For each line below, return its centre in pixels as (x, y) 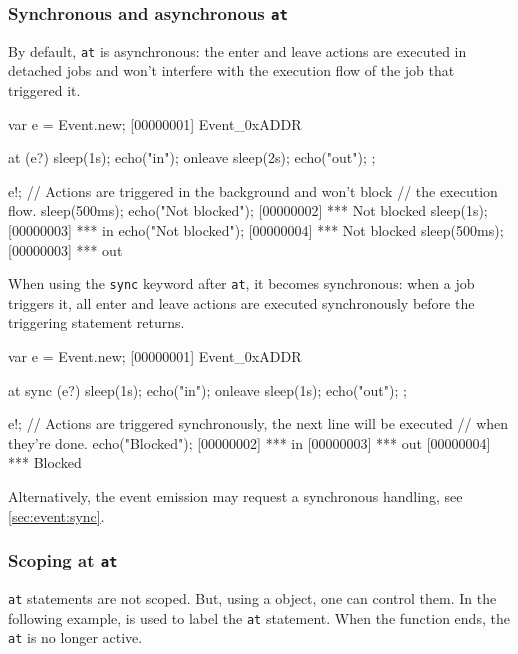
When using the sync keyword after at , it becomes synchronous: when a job (241, 283)
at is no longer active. (75, 637)
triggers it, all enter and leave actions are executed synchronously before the (241, 302)
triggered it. (44, 90)
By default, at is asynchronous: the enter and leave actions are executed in (237, 50)
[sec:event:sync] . (56, 515)
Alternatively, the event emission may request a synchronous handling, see (235, 496)
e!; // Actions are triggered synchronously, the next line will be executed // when (258, 423)
